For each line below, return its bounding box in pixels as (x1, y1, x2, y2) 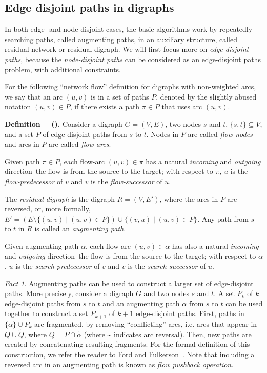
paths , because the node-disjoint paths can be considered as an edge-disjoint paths (5, 53, 261, 64)
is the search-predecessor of (15, 261, 100, 271)
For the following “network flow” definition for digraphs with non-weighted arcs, (5, 81, 256, 92)
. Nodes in (146, 128, 179, 139)
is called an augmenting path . (34, 223, 126, 234)
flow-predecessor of (5, 175, 63, 186)
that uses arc (161, 101, 202, 112)
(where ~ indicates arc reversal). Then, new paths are (84, 328, 252, 339)
